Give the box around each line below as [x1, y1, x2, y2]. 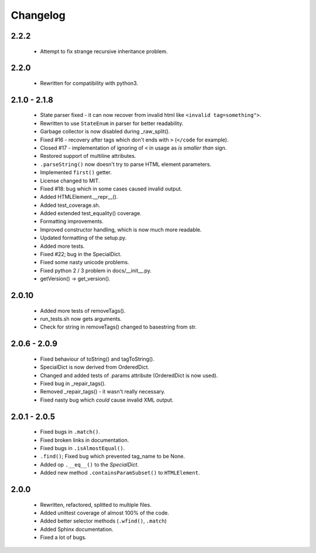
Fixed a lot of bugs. [40, 534, 87, 541]
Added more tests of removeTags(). [40, 307, 126, 314]
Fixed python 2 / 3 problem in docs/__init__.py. [40, 267, 152, 274]
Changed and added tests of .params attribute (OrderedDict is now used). [40, 372, 218, 379]
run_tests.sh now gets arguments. [40, 315, 122, 322]
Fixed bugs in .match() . [40, 428, 101, 436]
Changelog [11, 9, 66, 22]
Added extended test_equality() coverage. [40, 210, 142, 217]
